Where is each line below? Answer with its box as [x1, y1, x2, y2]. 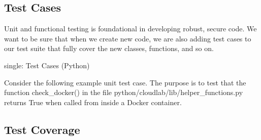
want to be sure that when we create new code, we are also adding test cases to [4, 33, 251, 43]
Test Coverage [4, 121, 80, 137]
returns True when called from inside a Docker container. [4, 97, 182, 107]
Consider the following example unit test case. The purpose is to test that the [4, 77, 246, 87]
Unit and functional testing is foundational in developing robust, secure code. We [4, 23, 257, 34]
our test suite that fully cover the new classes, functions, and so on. [4, 43, 214, 54]
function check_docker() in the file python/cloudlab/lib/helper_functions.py [4, 87, 243, 98]
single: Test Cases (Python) [4, 60, 90, 70]
